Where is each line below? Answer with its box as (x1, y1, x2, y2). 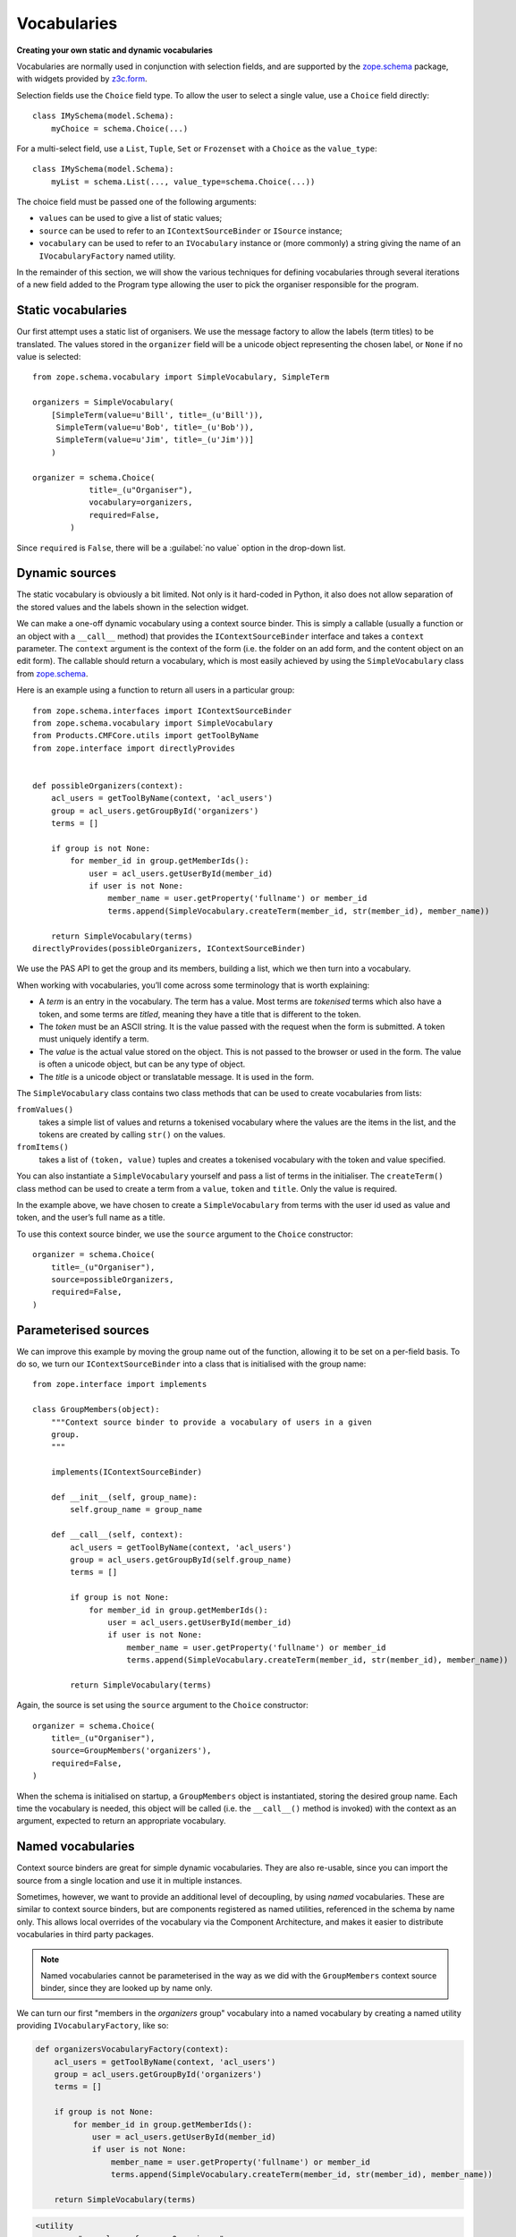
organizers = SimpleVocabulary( (32, 397, 174, 407)
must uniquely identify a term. (38, 1033, 149, 1044)
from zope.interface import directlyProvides (32, 743, 236, 753)
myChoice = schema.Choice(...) (50, 123, 189, 133)
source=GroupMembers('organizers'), (50, 1746, 212, 1756)
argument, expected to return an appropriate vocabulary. (16, 1816, 227, 1826)
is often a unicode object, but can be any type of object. (38, 1059, 246, 1069)
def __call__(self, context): (50, 1530, 183, 1540)
